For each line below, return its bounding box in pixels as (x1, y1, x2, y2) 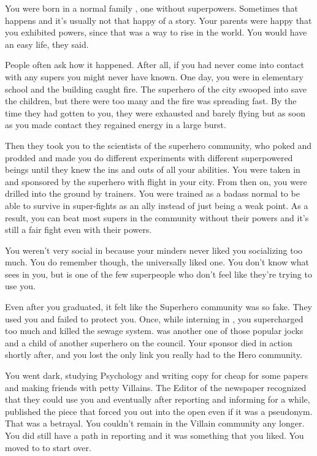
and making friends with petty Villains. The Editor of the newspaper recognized (5, 381, 307, 393)
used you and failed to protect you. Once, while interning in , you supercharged (5, 312, 304, 325)
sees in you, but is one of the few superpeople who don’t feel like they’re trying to (5, 267, 312, 280)
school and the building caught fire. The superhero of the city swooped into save (5, 82, 307, 95)
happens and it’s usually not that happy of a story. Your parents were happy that (5, 13, 312, 26)
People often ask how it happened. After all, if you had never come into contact (5, 58, 305, 71)
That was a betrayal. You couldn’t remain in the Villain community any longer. (5, 417, 305, 430)
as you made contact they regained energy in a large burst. (5, 118, 226, 131)
